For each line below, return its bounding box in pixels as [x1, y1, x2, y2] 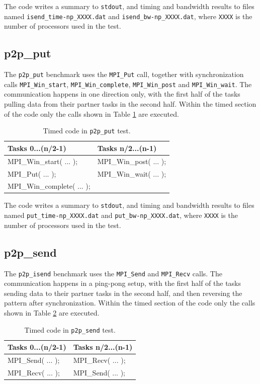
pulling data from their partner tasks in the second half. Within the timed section [4, 99, 256, 109]
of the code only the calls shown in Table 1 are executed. [4, 108, 179, 119]
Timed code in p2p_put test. [43, 125, 131, 136]
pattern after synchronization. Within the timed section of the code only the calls [4, 297, 255, 308]
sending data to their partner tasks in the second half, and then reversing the [4, 287, 242, 298]
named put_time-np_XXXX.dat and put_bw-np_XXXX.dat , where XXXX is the [4, 210, 238, 220]
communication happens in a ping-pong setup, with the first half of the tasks [4, 278, 241, 288]
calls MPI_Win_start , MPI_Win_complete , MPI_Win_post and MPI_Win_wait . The [4, 79, 252, 89]
